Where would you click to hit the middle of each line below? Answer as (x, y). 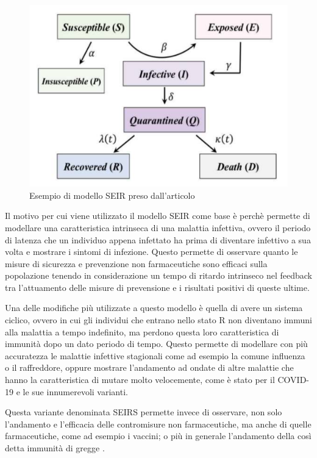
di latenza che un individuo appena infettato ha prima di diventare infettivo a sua (158, 239)
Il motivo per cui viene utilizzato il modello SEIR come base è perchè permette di (158, 216)
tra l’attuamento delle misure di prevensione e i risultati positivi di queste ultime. (157, 287)
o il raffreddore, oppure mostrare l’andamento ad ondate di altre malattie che (149, 367)
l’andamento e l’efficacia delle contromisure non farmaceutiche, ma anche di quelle (158, 424)
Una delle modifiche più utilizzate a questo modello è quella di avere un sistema (154, 308)
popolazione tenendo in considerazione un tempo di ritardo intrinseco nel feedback (158, 275)
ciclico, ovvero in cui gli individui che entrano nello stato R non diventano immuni (158, 320)
